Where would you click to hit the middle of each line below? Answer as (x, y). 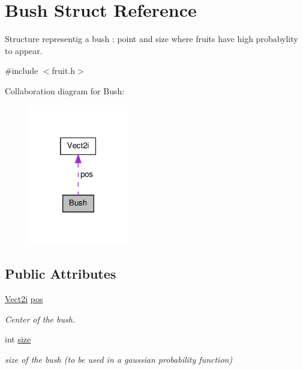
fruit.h (64, 71)
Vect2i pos (24, 299)
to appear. (24, 50)
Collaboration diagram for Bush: (65, 90)
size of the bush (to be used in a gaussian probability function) (119, 359)
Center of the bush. (40, 319)
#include (22, 71)
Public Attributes (61, 274)
